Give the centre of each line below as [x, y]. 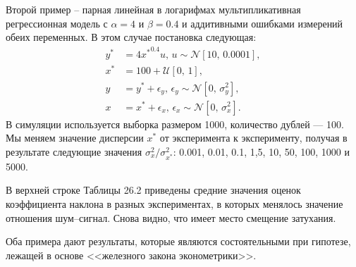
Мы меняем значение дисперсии [75, 138]
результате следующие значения [74, 151]
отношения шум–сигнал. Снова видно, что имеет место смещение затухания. [171, 217]
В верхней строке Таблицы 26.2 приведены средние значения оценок [153, 190]
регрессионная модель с [57, 23]
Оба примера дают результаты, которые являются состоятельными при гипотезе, [178, 241]
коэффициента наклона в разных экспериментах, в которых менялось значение [174, 203]
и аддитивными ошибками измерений [263, 23]
